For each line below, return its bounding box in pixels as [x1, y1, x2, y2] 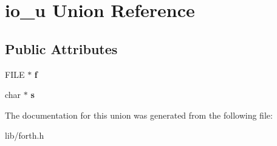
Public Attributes [5, 39, 118, 58]
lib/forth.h [5, 129, 44, 142]
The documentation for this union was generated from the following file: [5, 108, 273, 121]
